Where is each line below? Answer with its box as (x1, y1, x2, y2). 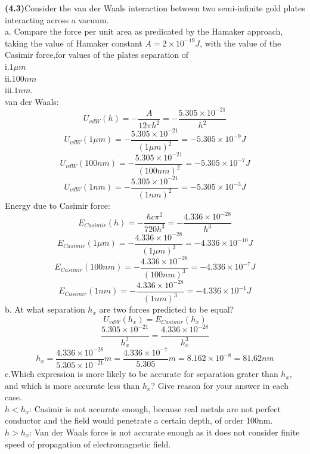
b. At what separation (5, 303, 85, 316)
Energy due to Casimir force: (5, 199, 110, 211)
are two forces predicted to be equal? (99, 303, 234, 316)
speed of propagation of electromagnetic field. (5, 437, 171, 450)
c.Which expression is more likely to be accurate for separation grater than (5, 367, 278, 380)
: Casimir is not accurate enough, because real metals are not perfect (29, 402, 281, 415)
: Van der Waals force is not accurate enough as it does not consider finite (29, 426, 300, 438)
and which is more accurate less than (5, 379, 140, 391)
